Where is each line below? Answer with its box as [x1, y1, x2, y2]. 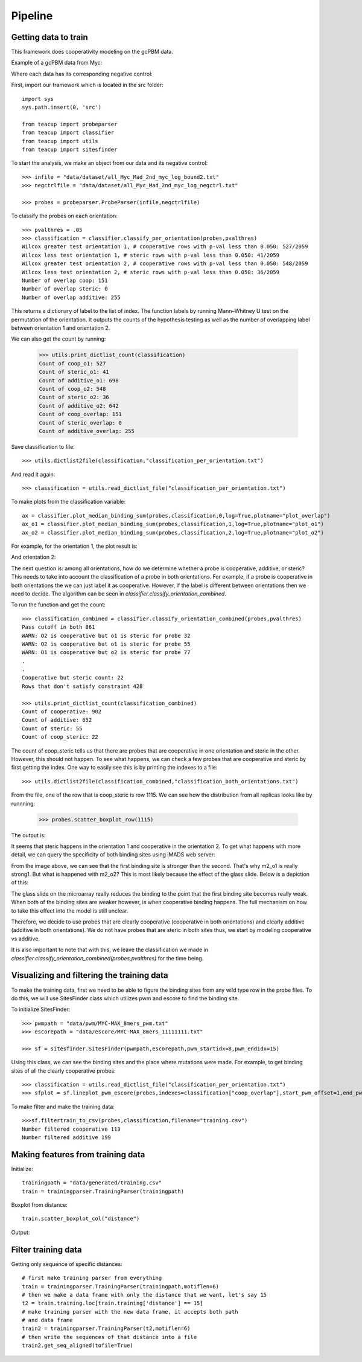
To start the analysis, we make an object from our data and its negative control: [11, 159, 208, 167]
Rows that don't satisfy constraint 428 [22, 683, 143, 690]
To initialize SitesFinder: [11, 1006, 71, 1013]
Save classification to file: [11, 443, 75, 450]
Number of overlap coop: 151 [22, 277, 108, 284]
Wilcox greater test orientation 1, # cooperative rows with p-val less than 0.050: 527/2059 [22, 243, 308, 250]
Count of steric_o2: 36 [39, 394, 110, 401]
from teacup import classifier [22, 129, 115, 136]
